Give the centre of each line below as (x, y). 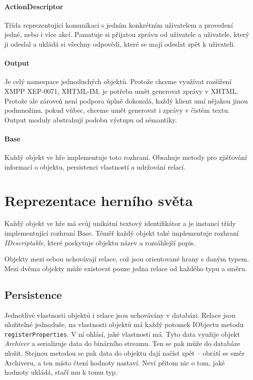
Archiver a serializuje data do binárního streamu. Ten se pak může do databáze (122, 343)
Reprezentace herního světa (99, 200)
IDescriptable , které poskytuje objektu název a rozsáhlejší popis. (100, 242)
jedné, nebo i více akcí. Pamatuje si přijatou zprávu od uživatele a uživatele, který (127, 34)
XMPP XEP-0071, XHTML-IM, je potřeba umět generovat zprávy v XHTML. (121, 91)
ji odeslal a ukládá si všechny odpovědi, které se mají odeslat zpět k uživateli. (120, 43)
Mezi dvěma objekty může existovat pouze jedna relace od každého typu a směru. (126, 268)
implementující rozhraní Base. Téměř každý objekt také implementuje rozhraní (122, 233)
